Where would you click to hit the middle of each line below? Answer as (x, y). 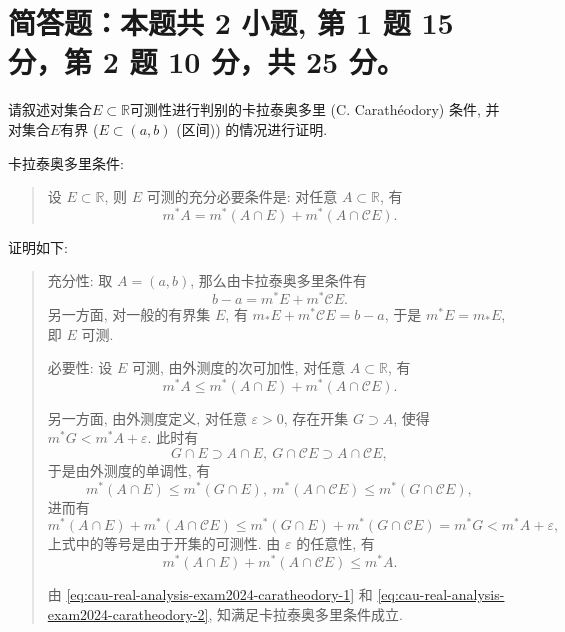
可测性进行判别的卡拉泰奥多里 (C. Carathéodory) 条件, (305, 109)
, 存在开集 (316, 417)
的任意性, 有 (335, 543)
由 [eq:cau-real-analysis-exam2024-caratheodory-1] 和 (210, 594)
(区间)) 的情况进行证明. (252, 128)
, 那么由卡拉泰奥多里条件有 (278, 280)
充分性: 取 (80, 280)
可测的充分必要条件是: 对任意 (242, 196)
